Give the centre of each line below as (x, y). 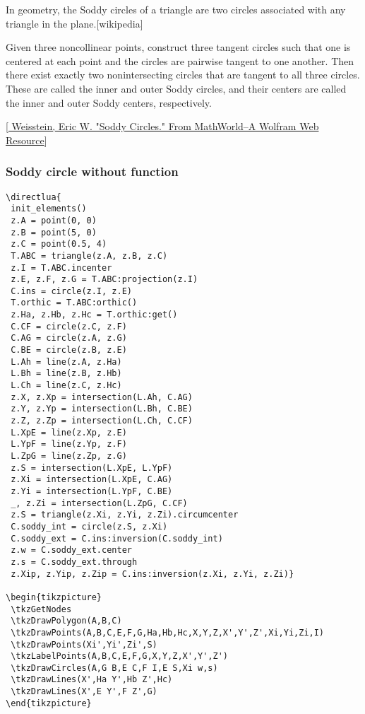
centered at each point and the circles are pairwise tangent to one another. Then (180, 60)
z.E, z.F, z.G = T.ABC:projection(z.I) (104, 280)
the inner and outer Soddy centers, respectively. (109, 102)
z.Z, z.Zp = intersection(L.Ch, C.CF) (102, 421)
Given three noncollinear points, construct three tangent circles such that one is (178, 47)
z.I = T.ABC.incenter (61, 268)
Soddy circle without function (92, 171)
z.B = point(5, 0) (54, 232)
